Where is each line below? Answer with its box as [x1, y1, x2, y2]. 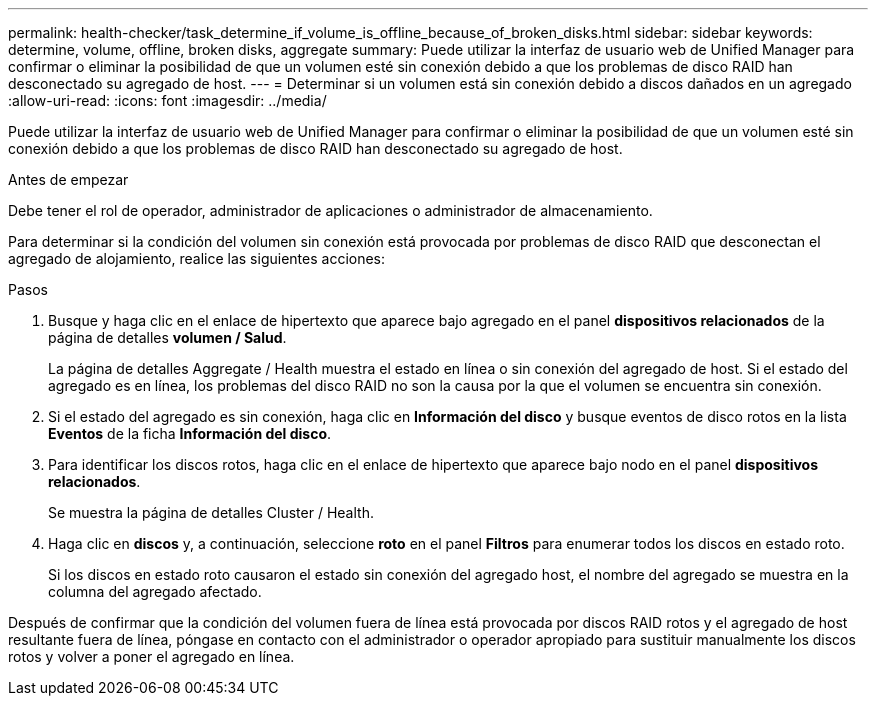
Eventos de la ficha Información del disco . [48, 425, 332, 442]
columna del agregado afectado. [48, 583, 262, 600]
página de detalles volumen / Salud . [48, 329, 287, 346]
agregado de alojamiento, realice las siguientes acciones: [8, 250, 386, 267]
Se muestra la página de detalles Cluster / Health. [48, 504, 374, 521]
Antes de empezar [8, 171, 129, 188]
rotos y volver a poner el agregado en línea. [8, 648, 295, 665]
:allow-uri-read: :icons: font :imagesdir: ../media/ [8, 92, 327, 109]
